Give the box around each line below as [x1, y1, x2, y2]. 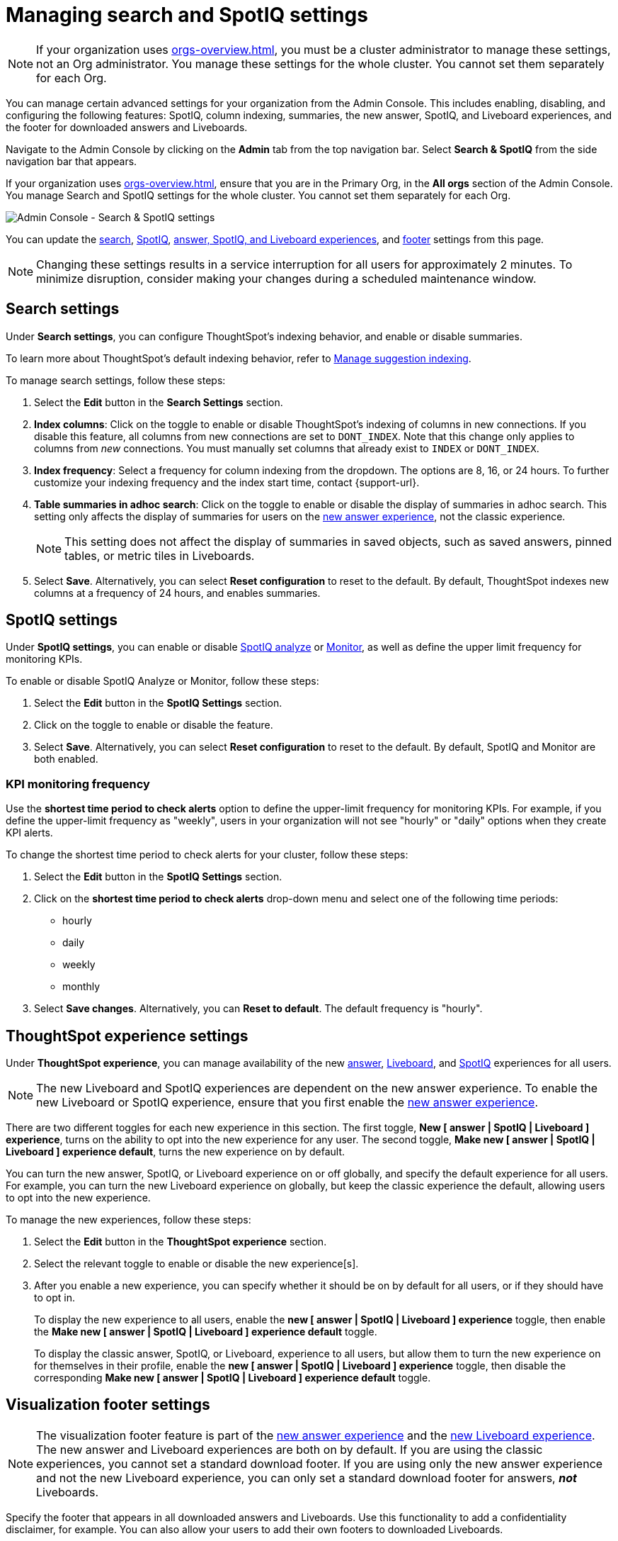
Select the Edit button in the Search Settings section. [34, 396, 283, 408]
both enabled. [34, 753, 98, 766]
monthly [62, 980, 101, 993]
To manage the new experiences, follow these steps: [6, 1214, 251, 1226]
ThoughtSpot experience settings [6, 1026, 248, 1045]
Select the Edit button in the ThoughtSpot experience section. [34, 1235, 327, 1248]
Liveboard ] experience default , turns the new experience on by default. [6, 1145, 345, 1158]
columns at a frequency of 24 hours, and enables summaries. [34, 586, 321, 599]
